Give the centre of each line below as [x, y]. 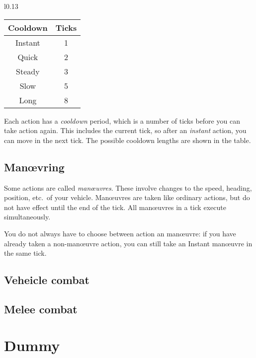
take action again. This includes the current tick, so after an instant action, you [125, 130]
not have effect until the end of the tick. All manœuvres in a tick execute [115, 207]
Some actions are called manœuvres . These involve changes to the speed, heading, [128, 187]
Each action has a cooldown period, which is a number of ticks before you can [122, 120]
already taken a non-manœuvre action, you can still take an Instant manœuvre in [128, 243]
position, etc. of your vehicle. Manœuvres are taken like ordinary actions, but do [127, 197]
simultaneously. [27, 217]
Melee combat [41, 309]
